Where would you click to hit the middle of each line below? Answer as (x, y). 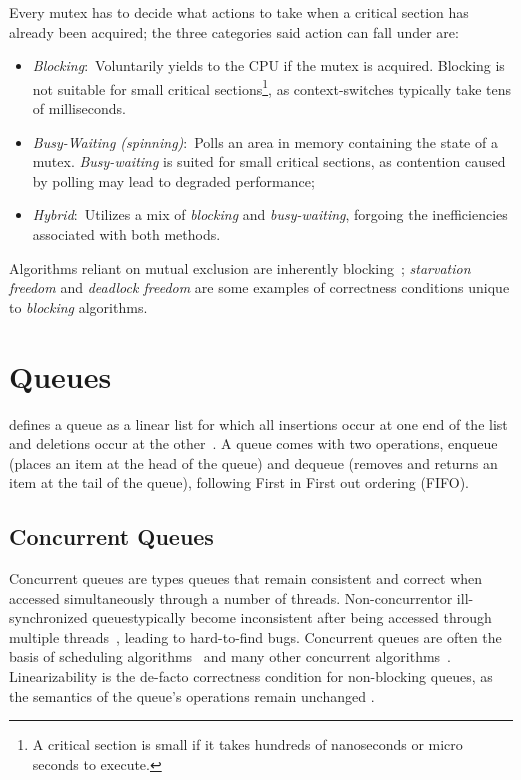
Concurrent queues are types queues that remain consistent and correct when (246, 578)
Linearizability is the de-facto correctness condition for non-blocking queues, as (251, 676)
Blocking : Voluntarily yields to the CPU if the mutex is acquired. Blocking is (268, 65)
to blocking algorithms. (78, 306)
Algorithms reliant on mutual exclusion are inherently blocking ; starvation (240, 267)
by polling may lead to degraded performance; (173, 180)
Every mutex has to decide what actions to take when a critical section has (239, 12)
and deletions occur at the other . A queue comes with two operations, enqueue (253, 443)
